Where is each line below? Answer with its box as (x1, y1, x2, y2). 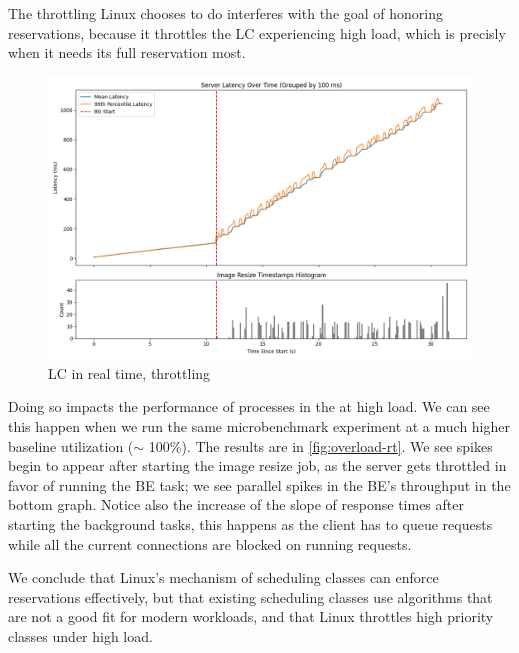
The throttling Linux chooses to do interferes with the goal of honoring (8, 3, 443, 23)
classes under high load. (8, 625, 153, 646)
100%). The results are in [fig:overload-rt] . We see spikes (148, 435, 493, 456)
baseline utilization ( (8, 435, 134, 456)
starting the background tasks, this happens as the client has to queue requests (8, 513, 493, 534)
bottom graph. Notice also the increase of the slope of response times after (8, 494, 464, 515)
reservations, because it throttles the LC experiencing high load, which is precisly (8, 22, 506, 43)
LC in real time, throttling (48, 362, 211, 383)
